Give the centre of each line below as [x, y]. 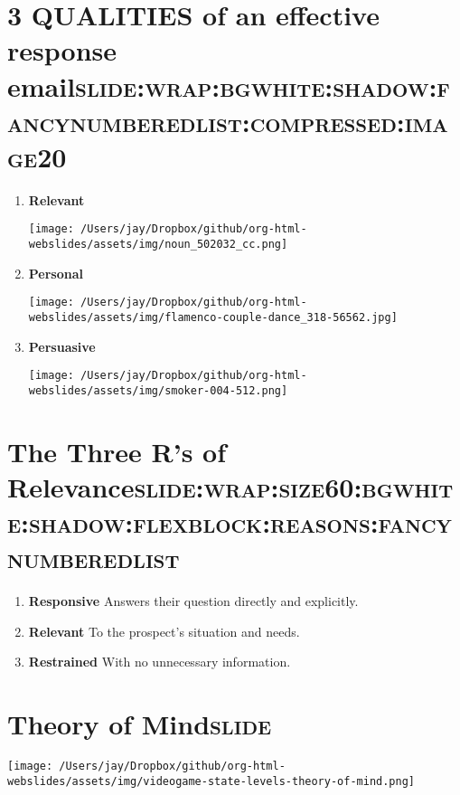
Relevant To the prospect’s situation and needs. [164, 631]
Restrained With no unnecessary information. [160, 662]
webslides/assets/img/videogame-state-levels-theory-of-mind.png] [211, 781]
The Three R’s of [117, 451]
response [62, 50]
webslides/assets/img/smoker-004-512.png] [158, 390]
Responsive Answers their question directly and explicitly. [193, 601]
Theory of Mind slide [140, 724]
